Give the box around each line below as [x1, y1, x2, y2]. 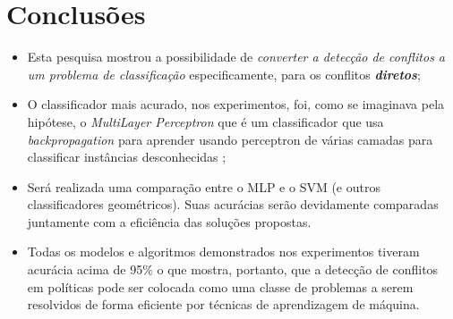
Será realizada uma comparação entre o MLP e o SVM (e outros [27, 177, 380, 196]
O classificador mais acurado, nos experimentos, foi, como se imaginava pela [27, 95, 445, 113]
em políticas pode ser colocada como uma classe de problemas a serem [27, 277, 414, 296]
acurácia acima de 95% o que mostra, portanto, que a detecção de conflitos [27, 260, 439, 279]
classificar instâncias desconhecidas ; [27, 147, 226, 166]
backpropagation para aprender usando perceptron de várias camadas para [27, 130, 433, 148]
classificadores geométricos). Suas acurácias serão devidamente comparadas [27, 195, 439, 214]
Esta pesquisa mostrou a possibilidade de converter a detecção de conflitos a [27, 47, 446, 66]
